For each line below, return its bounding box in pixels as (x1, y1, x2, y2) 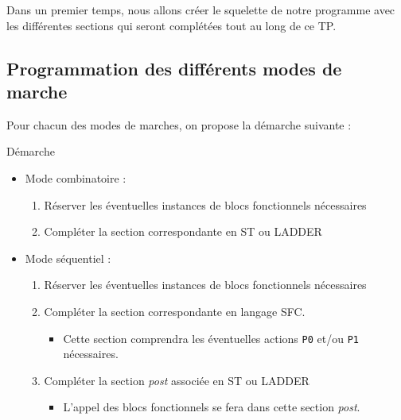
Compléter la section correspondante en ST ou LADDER (44, 223, 322, 240)
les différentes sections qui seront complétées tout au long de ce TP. (6, 17, 337, 33)
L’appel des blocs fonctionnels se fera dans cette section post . (63, 399, 360, 415)
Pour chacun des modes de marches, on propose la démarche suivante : (6, 116, 352, 133)
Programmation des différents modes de (6, 56, 342, 80)
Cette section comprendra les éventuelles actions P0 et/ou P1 (63, 329, 359, 346)
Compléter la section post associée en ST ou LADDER (44, 372, 310, 388)
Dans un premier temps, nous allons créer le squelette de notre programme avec (6, 2, 395, 17)
